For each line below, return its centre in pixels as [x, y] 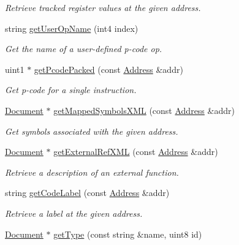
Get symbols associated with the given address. [92, 131]
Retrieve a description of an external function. [92, 172]
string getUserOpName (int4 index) [72, 28]
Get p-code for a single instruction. [71, 90]
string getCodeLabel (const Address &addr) [87, 193]
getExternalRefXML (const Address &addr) [136, 152]
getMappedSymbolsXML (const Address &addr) [144, 110]
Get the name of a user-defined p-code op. [84, 49]
